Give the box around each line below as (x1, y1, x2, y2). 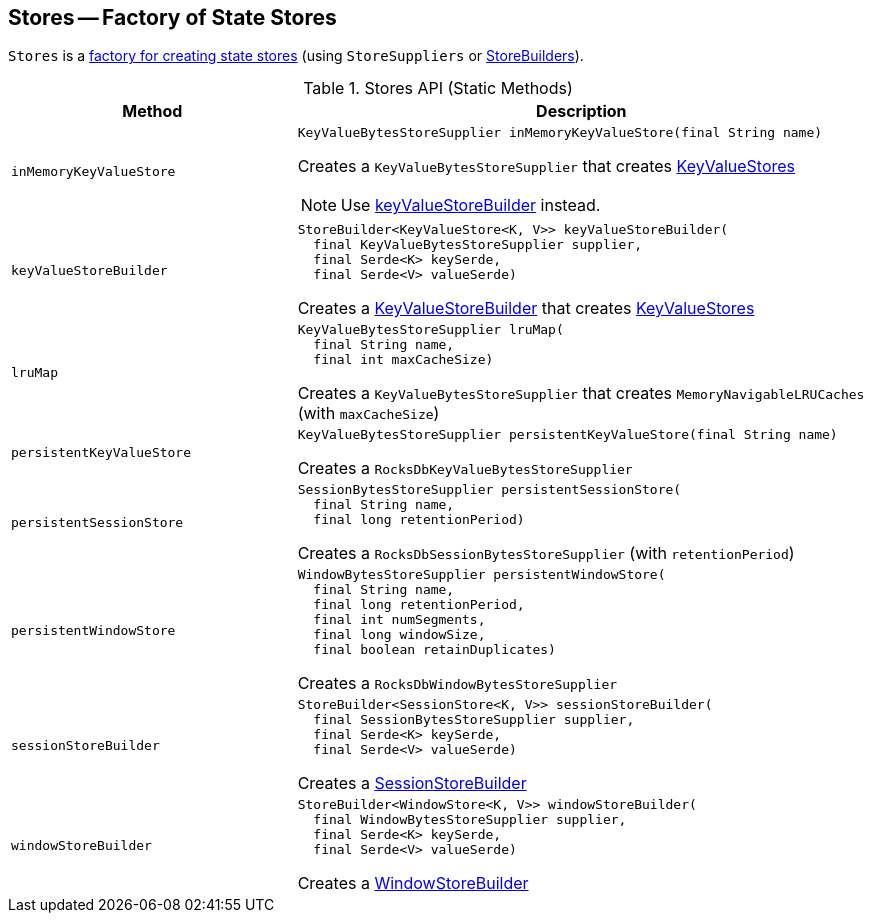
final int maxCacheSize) (313, 352, 494, 368)
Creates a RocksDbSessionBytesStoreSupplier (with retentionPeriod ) (297, 543, 795, 564)
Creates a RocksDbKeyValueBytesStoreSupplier (297, 458, 633, 479)
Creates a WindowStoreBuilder (297, 873, 529, 894)
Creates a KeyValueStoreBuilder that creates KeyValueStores (297, 298, 755, 319)
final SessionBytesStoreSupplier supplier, (313, 712, 635, 728)
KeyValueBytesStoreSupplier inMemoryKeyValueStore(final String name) (297, 125, 823, 141)
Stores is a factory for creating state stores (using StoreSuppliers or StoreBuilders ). (8, 47, 584, 65)
